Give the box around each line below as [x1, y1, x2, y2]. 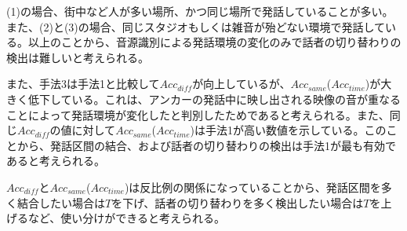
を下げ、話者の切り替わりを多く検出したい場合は [111, 194, 364, 211]
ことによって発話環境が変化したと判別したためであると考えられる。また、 [6, 106, 390, 123]
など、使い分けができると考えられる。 [27, 210, 226, 226]
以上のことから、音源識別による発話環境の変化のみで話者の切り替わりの [27, 34, 402, 50]
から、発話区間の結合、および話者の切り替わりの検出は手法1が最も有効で [16, 137, 396, 153]
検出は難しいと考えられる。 [6, 49, 149, 65]
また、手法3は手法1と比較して [6, 75, 160, 92]
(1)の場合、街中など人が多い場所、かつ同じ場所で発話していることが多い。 [6, 3, 394, 19]
